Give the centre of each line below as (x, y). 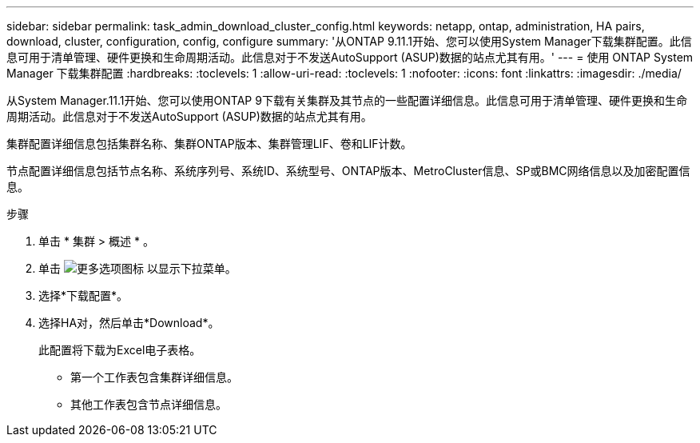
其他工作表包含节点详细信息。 (149, 404)
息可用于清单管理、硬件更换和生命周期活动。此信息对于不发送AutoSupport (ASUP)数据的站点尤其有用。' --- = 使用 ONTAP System (350, 57)
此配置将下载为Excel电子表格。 (120, 350)
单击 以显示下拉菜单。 (137, 268)
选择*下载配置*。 (84, 295)
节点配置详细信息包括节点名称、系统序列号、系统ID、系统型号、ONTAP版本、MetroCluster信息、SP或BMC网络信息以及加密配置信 (348, 171)
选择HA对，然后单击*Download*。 (129, 323)
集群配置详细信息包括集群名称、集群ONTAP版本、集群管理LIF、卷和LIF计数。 (209, 144)
